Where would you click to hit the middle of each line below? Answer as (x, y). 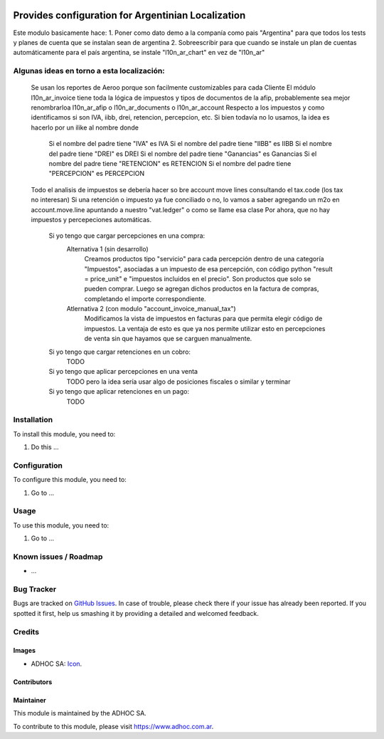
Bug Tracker (35, 589)
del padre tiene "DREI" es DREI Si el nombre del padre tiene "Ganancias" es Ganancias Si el (183, 154)
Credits (26, 631)
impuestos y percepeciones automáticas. (91, 219)
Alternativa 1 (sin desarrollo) (107, 248)
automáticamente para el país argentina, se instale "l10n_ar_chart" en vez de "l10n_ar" (139, 53)
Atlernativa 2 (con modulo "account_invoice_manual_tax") (151, 309)
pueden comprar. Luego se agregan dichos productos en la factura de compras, (202, 289)
